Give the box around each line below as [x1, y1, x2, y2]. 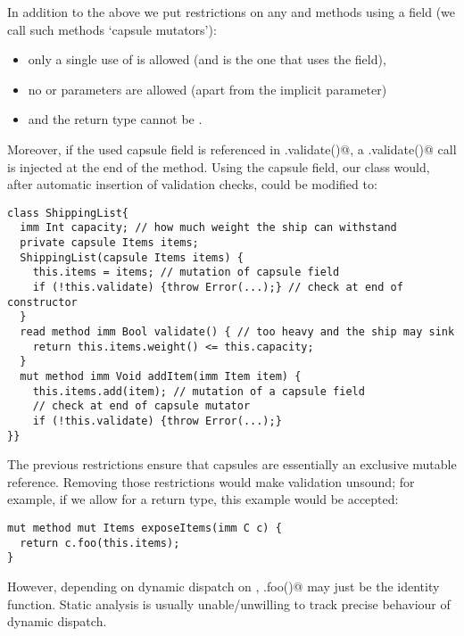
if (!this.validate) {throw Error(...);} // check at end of [32, 281, 403, 294]
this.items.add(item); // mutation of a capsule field [32, 384, 365, 398]
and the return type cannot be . [28, 110, 203, 128]
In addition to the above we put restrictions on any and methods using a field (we [7, 3, 456, 21]
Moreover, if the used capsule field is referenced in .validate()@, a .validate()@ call [7, 139, 457, 158]
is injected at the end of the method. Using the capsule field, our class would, [7, 157, 430, 176]
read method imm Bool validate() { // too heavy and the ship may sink [20, 326, 455, 338]
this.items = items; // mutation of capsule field [32, 266, 340, 279]
